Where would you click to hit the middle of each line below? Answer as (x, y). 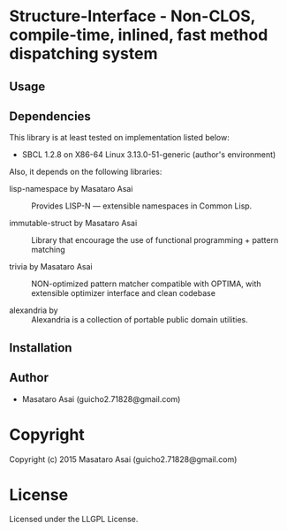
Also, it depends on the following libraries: (86, 172)
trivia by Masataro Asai (51, 267)
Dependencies (50, 116)
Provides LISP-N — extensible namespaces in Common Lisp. (142, 206)
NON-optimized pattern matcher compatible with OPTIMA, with (147, 284)
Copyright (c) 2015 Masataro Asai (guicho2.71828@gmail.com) (123, 459)
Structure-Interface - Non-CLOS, (132, 16)
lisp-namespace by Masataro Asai (71, 189)
